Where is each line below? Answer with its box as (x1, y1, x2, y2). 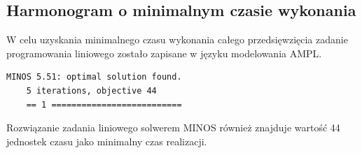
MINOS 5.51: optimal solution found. (6, 72, 182, 82)
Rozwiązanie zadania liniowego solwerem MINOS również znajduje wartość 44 (6, 120, 340, 135)
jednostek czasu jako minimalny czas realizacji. (6, 133, 207, 148)
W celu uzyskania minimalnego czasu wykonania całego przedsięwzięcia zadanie (6, 32, 348, 47)
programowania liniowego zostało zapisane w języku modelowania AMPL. (6, 45, 322, 60)
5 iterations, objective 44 (26, 85, 157, 96)
